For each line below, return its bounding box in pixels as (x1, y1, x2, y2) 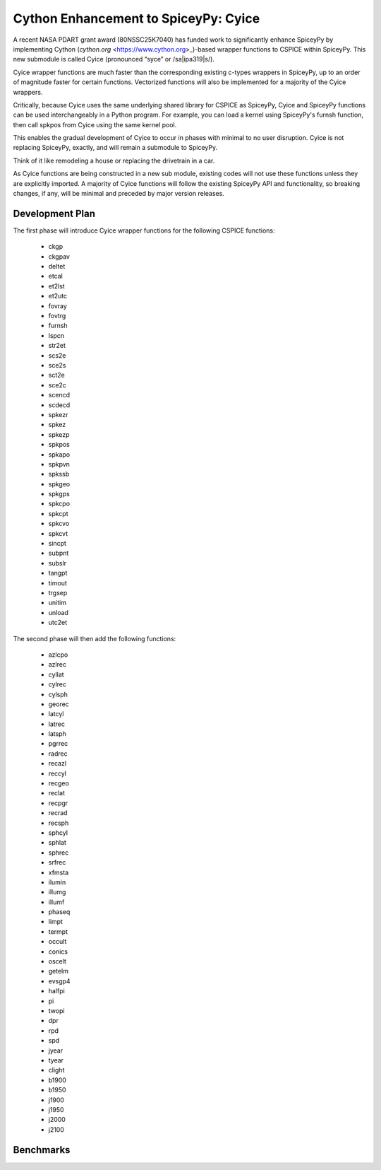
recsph (48, 819, 69, 827)
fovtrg (48, 312, 66, 320)
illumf (48, 898, 65, 906)
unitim (48, 598, 67, 607)
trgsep (48, 588, 68, 597)
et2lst (48, 281, 65, 290)
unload (48, 608, 68, 616)
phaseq (48, 908, 71, 916)
